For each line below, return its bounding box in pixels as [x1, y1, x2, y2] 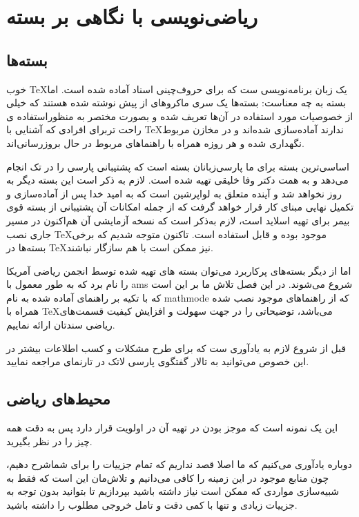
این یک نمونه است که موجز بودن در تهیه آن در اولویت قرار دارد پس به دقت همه [6, 420, 338, 435]
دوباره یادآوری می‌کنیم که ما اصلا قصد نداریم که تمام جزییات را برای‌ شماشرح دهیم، [6, 457, 352, 471]
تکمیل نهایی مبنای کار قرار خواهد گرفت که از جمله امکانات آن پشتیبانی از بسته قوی [6, 199, 354, 214]
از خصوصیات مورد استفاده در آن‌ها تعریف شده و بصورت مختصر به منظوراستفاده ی [6, 108, 353, 123]
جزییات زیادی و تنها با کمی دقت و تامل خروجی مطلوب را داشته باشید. [6, 498, 298, 512]
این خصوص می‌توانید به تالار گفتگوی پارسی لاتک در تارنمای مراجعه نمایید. [6, 354, 309, 369]
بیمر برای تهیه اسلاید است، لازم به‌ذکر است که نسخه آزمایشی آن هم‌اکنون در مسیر [6, 213, 350, 227]
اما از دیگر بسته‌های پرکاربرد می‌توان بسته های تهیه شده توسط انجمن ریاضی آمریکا [6, 263, 351, 277]
